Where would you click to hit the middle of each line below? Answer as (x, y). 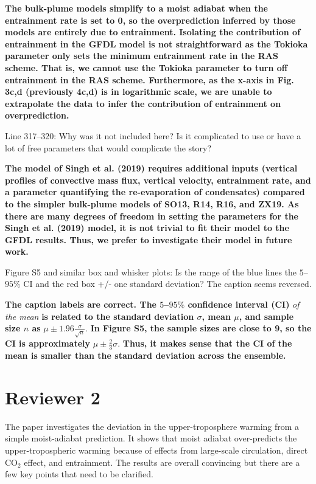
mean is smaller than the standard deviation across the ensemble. (146, 355)
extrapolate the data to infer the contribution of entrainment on (143, 103)
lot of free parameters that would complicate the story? (108, 147)
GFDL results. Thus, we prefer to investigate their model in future (149, 239)
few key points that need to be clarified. (79, 474)
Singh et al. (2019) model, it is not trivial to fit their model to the (147, 228)
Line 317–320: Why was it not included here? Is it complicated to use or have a (153, 135)
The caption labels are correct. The (81, 304)
